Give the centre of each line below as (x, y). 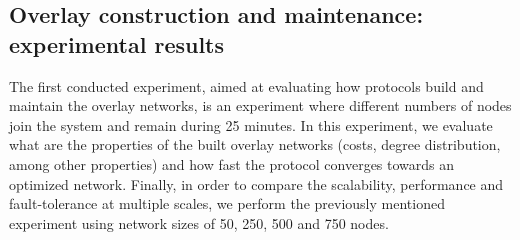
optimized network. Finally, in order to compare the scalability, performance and (256, 183)
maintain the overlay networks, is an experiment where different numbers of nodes (260, 105)
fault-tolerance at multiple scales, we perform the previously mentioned (227, 203)
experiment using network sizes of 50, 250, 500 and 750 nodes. (199, 222)
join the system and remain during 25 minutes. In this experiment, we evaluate (251, 124)
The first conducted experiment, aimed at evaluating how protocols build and (246, 85)
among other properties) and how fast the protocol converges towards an (232, 163)
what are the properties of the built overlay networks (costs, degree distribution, (255, 144)
